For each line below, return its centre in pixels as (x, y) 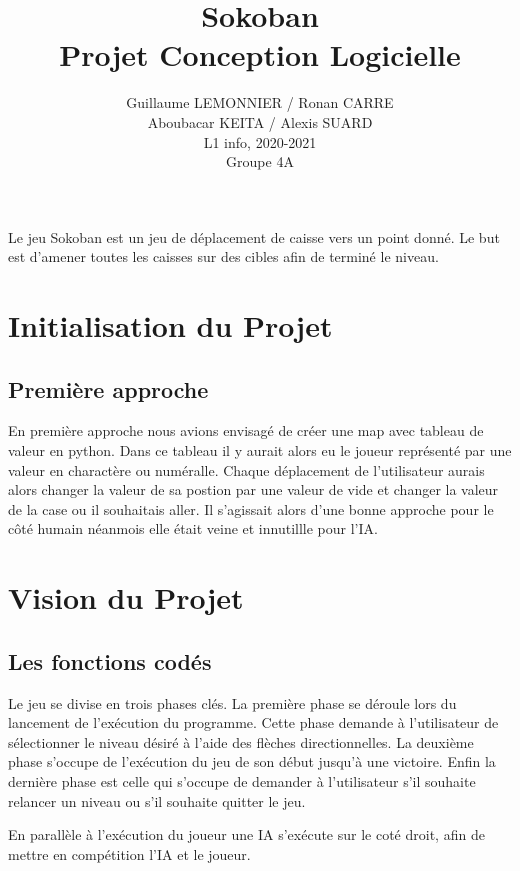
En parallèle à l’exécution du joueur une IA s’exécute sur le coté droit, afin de (246, 834)
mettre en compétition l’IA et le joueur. (129, 853)
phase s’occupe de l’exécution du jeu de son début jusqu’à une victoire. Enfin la (252, 761)
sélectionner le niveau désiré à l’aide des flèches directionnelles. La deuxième (241, 741)
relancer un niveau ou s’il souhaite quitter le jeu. (157, 800)
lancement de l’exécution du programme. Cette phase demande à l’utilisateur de (253, 722)
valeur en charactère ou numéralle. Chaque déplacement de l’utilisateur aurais (246, 469)
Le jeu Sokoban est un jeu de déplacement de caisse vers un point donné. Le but (254, 236)
